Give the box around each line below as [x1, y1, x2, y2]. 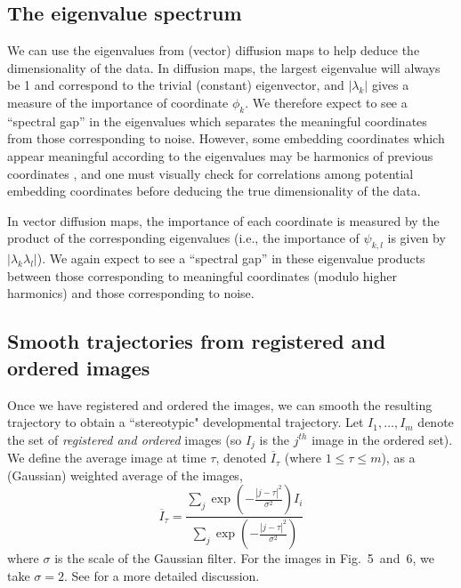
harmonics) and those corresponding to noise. [7, 284, 255, 302]
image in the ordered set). [311, 430, 453, 448]
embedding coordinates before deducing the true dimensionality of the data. [7, 181, 421, 200]
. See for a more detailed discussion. [63, 566, 260, 584]
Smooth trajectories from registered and [7, 327, 386, 355]
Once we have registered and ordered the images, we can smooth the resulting [7, 395, 433, 414]
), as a [381, 448, 416, 467]
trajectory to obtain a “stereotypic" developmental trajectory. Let [7, 413, 364, 431]
